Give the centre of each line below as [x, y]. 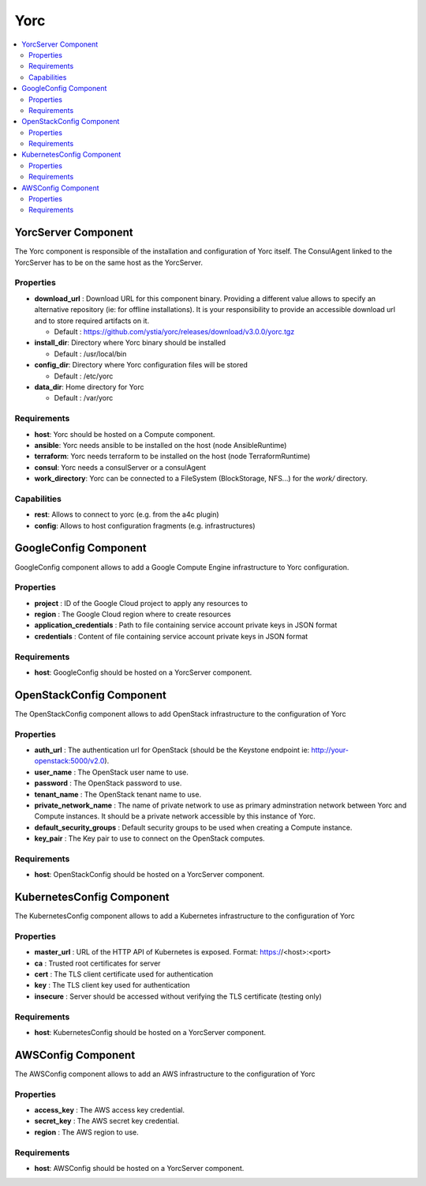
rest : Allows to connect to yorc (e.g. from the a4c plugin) [127, 514]
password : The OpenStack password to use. [108, 783]
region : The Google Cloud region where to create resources [133, 614]
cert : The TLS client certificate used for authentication [124, 974]
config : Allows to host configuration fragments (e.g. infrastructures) [145, 525]
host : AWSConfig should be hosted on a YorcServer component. [139, 1168]
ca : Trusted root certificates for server [97, 963]
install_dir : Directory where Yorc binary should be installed [130, 343]
